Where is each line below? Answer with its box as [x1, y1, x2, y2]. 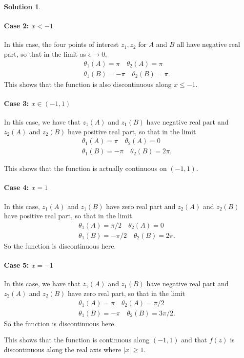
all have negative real [177, 39, 240, 49]
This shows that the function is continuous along [4, 335, 150, 345]
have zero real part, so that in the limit [68, 288, 185, 298]
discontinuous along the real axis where [4, 344, 122, 354]
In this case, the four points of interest [4, 39, 119, 49]
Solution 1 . [4, 1, 41, 11]
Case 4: [4, 182, 29, 192]
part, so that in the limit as [4, 48, 86, 59]
